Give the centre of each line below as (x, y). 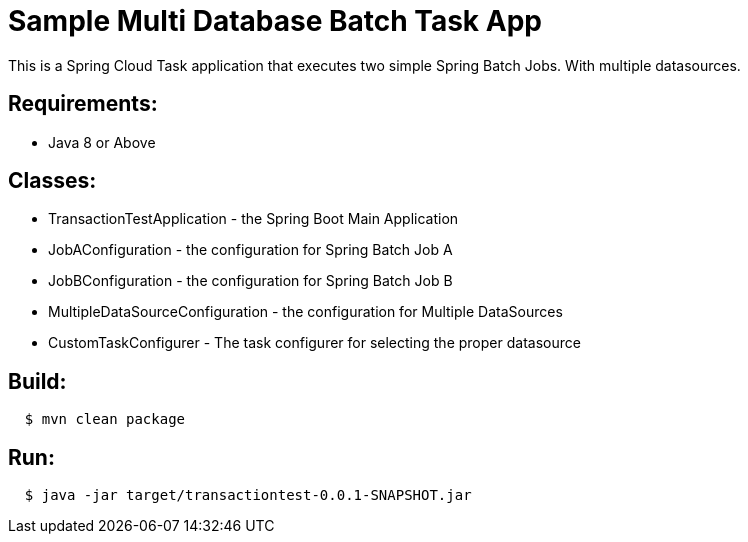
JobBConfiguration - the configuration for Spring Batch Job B (250, 281)
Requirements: (83, 104)
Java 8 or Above (102, 142)
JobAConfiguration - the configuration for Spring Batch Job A (250, 250)
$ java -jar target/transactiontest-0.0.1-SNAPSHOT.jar (248, 495)
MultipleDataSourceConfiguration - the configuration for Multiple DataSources (305, 312)
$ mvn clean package (105, 419)
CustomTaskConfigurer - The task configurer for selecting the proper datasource (314, 343)
